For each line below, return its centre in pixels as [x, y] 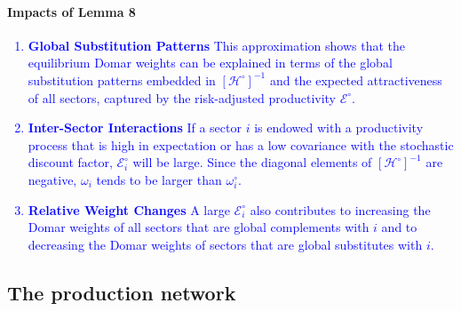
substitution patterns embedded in [122, 80]
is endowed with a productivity [339, 128]
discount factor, [70, 162]
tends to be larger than [159, 179]
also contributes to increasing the [340, 209]
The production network [122, 292]
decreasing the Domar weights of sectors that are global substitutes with [225, 244]
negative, [52, 179]
